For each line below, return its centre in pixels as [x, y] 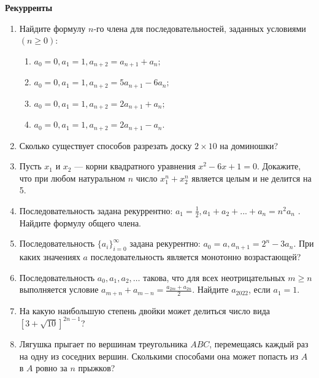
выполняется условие [59, 289]
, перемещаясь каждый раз [259, 343]
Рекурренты [29, 7]
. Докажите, [279, 166]
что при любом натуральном [72, 178]
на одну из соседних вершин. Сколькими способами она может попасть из [159, 356]
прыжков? [97, 368]
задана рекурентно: [165, 243]
